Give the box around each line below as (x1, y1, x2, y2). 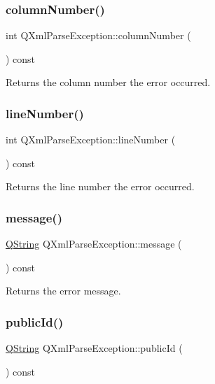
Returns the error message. (6, 283, 121, 298)
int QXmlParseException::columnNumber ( (6, 28, 191, 43)
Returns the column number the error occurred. (6, 75, 211, 90)
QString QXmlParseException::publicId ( (6, 341, 183, 355)
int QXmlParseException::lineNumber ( (6, 132, 176, 147)
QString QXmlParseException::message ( (6, 236, 182, 251)
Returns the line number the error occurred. (6, 179, 195, 194)
